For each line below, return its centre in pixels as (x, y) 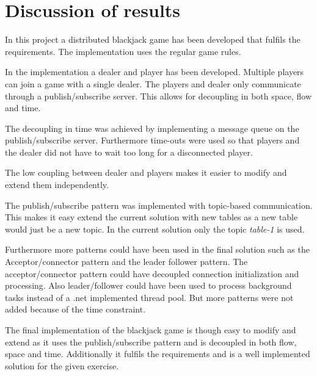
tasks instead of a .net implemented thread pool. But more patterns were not (149, 297)
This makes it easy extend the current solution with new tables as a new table (151, 217)
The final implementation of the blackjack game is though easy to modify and (151, 330)
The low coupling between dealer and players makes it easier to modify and (146, 172)
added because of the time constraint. (75, 309)
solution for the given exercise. (62, 365)
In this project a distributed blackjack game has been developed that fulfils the (153, 39)
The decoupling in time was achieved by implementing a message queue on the (152, 128)
